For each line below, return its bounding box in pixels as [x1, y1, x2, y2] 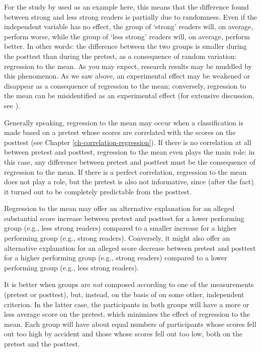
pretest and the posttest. [4, 338, 80, 348]
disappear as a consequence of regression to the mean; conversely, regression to [4, 80, 246, 91]
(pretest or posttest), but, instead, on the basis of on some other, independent [4, 289, 244, 300]
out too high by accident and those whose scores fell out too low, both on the [4, 328, 242, 339]
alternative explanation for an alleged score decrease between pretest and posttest [4, 242, 256, 253]
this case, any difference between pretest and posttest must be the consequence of [4, 156, 255, 167]
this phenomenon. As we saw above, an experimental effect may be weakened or [4, 71, 250, 81]
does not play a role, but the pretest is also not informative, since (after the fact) [4, 176, 254, 187]
